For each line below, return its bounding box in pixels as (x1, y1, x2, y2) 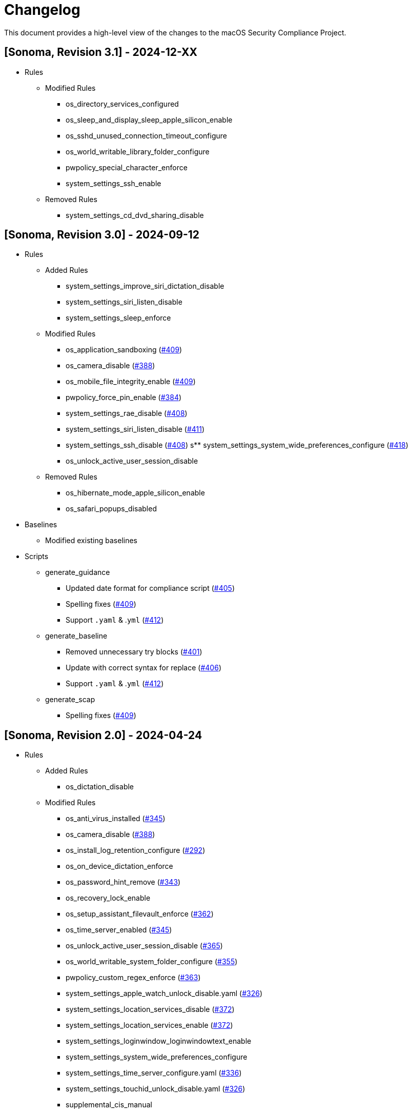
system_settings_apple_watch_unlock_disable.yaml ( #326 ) (66, 989, 262, 998)
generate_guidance (45, 568, 110, 577)
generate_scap (45, 695, 95, 704)
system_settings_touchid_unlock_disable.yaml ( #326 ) (66, 1084, 245, 1094)
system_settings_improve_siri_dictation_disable (66, 282, 224, 291)
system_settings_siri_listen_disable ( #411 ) (66, 425, 205, 434)
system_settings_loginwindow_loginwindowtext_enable (66, 1037, 252, 1046)
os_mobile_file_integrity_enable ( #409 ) (66, 377, 196, 386)
